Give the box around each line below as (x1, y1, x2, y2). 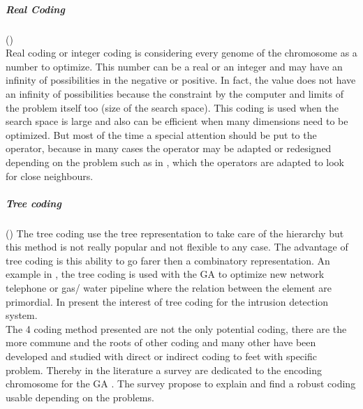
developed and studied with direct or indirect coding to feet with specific (6, 349, 317, 363)
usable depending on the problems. (6, 389, 154, 404)
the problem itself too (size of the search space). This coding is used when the (6, 100, 339, 114)
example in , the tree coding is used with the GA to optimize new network (6, 267, 325, 281)
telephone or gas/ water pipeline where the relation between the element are (6, 281, 332, 295)
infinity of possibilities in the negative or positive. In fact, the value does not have (6, 73, 356, 87)
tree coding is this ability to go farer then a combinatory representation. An (6, 253, 330, 267)
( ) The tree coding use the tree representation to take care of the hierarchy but (6, 225, 344, 240)
